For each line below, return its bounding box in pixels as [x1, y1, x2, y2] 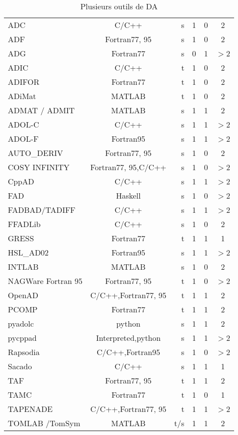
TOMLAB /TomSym [8, 417, 80, 429]
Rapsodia [8, 346, 40, 358]
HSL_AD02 [8, 247, 49, 258]
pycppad [8, 332, 37, 343]
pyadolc [8, 318, 34, 329]
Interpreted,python [96, 332, 161, 343]
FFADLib [8, 218, 41, 230]
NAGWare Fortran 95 [8, 275, 83, 286]
